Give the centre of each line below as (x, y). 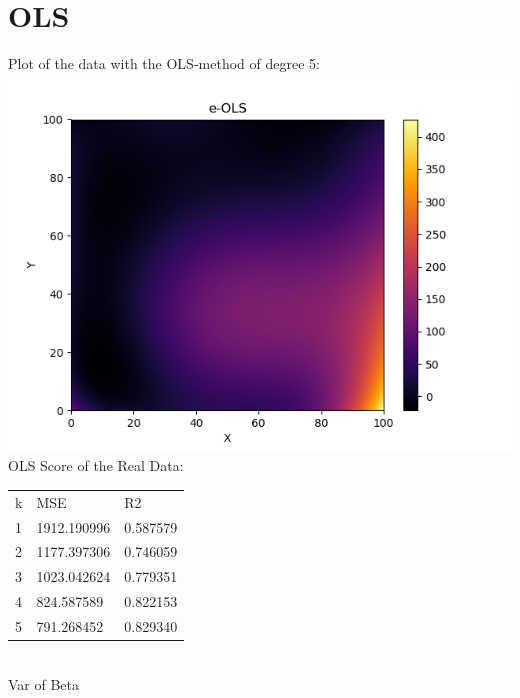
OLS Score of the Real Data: (96, 465)
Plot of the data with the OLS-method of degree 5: (164, 63)
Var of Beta (44, 683)
